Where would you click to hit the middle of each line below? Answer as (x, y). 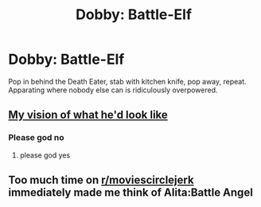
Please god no (36, 138)
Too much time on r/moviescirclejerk (101, 180)
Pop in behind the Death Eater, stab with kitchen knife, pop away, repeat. (127, 81)
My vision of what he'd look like (88, 115)
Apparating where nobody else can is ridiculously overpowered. (113, 90)
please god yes (45, 155)
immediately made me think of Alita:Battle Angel (130, 193)
